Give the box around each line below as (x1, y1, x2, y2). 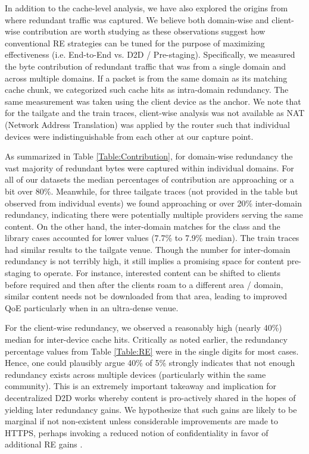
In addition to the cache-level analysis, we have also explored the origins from (5, 2, 288, 14)
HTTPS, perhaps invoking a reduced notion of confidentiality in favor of (5, 426, 269, 439)
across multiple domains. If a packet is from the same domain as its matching (5, 71, 288, 84)
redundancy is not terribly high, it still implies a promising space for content (5, 255, 285, 267)
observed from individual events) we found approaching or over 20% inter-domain (5, 196, 302, 209)
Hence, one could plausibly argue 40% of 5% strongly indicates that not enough (5, 356, 295, 369)
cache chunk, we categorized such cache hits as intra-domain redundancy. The (5, 83, 289, 96)
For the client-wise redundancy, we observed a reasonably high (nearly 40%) (5, 321, 282, 334)
